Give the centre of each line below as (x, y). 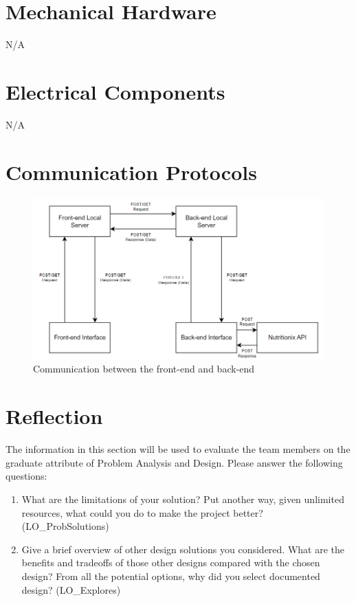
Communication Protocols (131, 171)
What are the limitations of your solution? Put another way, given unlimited (183, 499)
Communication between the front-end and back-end (144, 369)
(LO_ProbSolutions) (65, 526)
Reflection (54, 416)
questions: (26, 476)
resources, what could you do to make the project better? (142, 512)
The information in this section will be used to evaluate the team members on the (178, 449)
